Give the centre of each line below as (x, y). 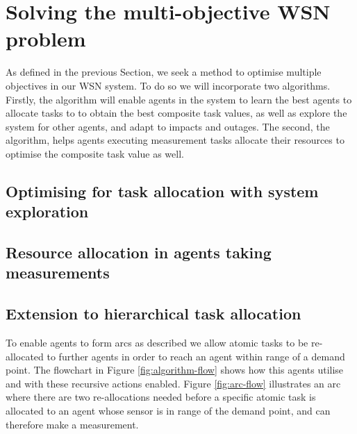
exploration (47, 211)
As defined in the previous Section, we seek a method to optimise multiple (164, 72)
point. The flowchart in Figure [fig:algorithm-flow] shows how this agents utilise (175, 370)
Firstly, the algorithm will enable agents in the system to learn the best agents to (179, 99)
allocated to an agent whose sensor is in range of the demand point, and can (168, 410)
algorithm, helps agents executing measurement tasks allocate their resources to (175, 140)
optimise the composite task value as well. (95, 153)
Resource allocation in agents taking (139, 252)
